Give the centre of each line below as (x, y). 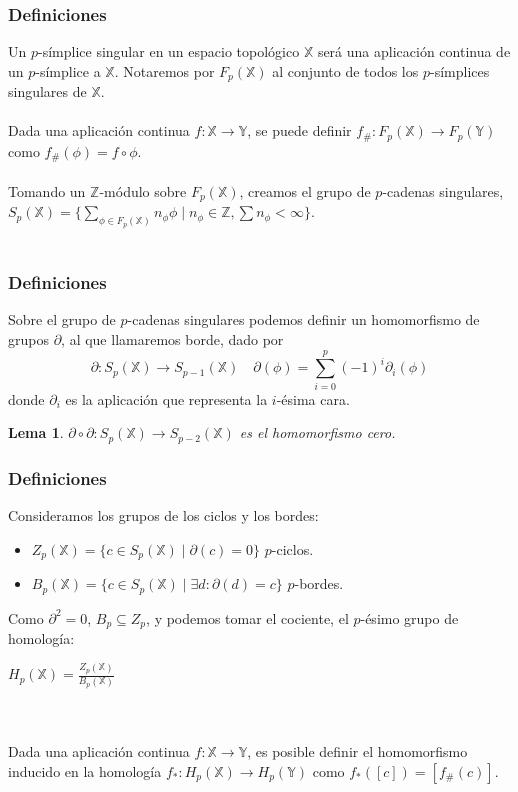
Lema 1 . (36, 432)
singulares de (47, 91)
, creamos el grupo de (305, 190)
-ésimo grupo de (409, 617)
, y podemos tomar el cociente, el (247, 617)
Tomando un (47, 190)
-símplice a (68, 70)
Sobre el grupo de (62, 319)
